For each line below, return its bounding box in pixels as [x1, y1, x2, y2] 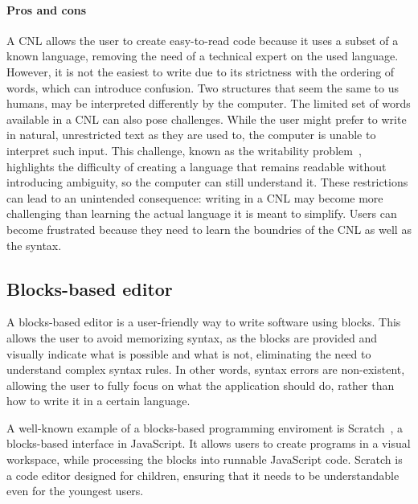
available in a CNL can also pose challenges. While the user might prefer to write [6, 110, 407, 127]
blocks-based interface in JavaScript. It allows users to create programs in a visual [6, 435, 411, 452]
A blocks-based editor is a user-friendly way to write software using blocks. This [6, 313, 401, 330]
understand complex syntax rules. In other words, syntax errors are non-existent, [6, 361, 405, 378]
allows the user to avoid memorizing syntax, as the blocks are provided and [6, 329, 377, 346]
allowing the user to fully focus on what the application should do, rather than [6, 376, 395, 393]
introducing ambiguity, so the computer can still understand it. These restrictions [6, 174, 408, 191]
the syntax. [6, 236, 62, 253]
